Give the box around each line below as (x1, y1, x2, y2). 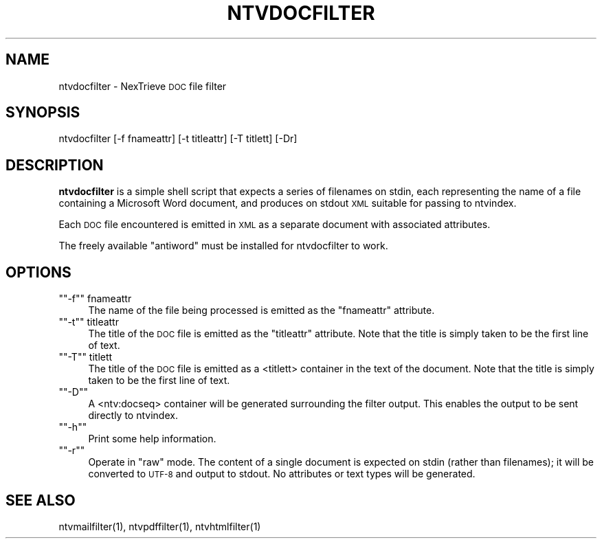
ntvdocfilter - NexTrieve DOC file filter (58, 80, 227, 92)
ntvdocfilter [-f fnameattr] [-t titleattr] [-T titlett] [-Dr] (58, 133, 298, 145)
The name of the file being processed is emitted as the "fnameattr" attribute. (88, 304, 435, 317)
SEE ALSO (5, 491, 76, 509)
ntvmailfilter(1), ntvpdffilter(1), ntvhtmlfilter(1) (58, 520, 261, 532)
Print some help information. (88, 433, 216, 445)
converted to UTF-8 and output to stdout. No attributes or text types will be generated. (88, 468, 476, 480)
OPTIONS (5, 263, 71, 281)
